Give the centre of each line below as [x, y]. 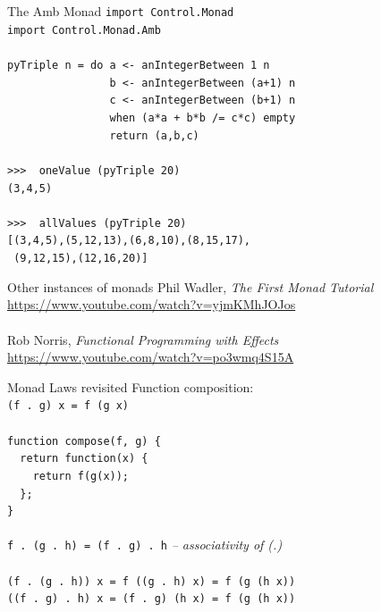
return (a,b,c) [154, 135]
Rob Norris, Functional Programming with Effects [143, 339]
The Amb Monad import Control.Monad [121, 11]
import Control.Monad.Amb [84, 30]
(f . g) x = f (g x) [68, 406]
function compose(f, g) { [84, 441]
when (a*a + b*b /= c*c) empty [203, 117]
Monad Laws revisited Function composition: [131, 386]
